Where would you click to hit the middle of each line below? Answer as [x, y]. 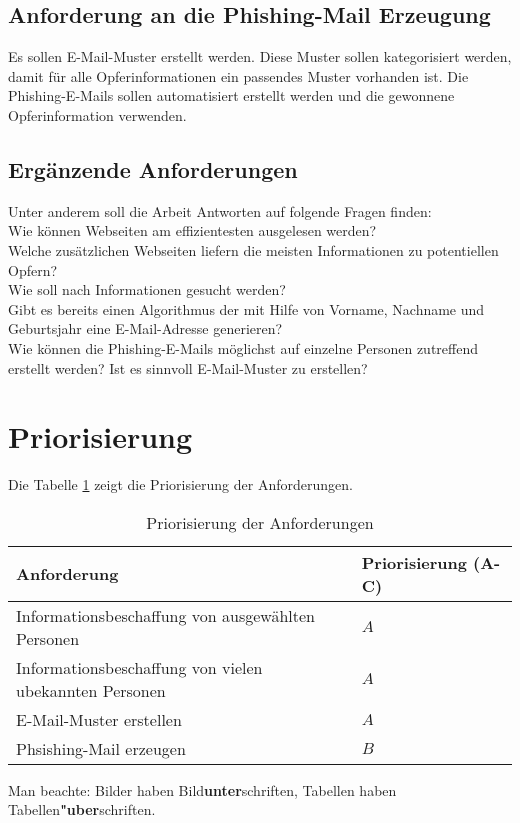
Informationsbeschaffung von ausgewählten [165, 615]
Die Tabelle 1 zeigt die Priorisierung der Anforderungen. [180, 484]
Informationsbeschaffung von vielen [139, 667]
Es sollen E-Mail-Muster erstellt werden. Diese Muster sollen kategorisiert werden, [260, 56]
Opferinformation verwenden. [97, 114]
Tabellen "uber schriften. [82, 809]
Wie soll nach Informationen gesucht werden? [147, 289]
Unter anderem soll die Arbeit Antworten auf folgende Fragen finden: [220, 210]
